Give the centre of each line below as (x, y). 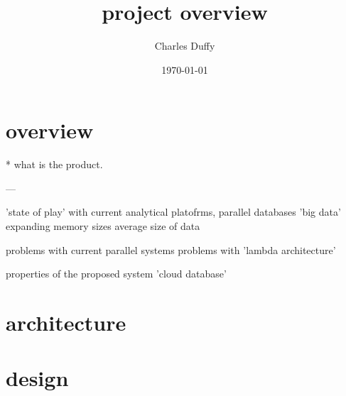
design (37, 378)
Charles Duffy (185, 46)
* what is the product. (54, 164)
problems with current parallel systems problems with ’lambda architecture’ (171, 249)
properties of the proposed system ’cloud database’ (116, 274)
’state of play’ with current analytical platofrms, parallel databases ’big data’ (173, 212)
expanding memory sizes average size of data (103, 226)
